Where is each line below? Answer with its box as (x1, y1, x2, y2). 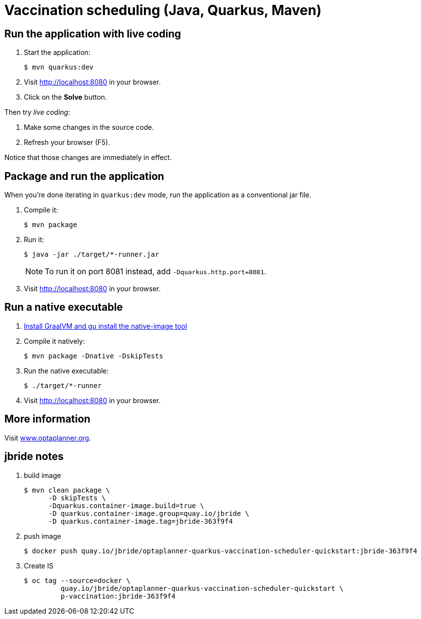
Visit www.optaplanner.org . (4, 433, 91, 442)
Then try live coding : (4, 108, 70, 117)
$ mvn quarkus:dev (24, 63, 94, 71)
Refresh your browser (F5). (24, 138, 110, 147)
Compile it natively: (24, 336, 85, 345)
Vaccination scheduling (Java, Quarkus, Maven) (4, 2, 322, 18)
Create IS (24, 561, 53, 570)
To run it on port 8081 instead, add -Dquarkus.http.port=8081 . (45, 266, 266, 277)
